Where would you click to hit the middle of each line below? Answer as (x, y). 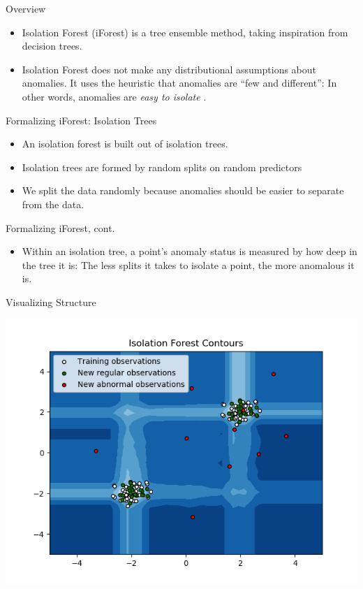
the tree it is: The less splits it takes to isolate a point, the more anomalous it (188, 264)
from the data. (53, 204)
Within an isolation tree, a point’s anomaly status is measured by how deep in (190, 251)
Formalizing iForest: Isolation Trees (81, 120)
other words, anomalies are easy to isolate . (114, 96)
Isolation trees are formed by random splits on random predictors (162, 167)
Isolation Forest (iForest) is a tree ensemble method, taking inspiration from (185, 32)
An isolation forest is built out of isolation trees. (125, 144)
